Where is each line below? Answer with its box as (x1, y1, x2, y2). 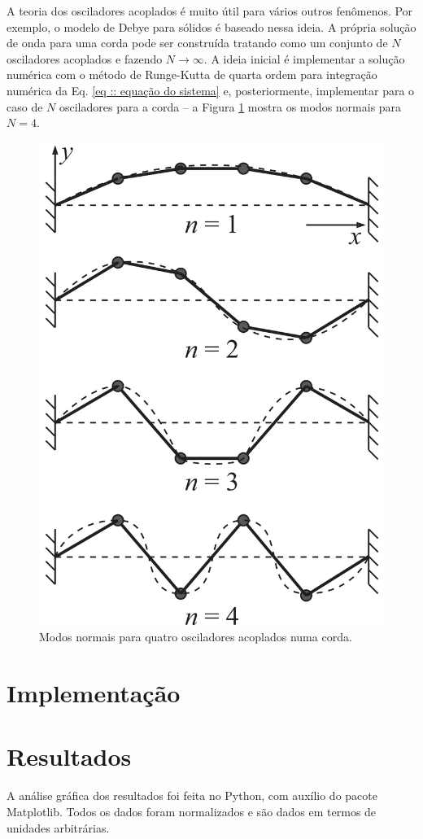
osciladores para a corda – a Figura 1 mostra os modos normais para (59, 98, 402, 115)
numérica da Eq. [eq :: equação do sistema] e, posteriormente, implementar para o (7, 81, 415, 98)
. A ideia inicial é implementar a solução (203, 50, 405, 67)
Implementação (7, 676, 181, 710)
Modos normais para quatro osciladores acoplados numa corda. (39, 628, 352, 645)
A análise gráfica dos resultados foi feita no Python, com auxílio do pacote (7, 787, 377, 804)
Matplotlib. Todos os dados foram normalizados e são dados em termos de (7, 802, 377, 819)
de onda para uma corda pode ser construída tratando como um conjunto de (7, 34, 388, 51)
